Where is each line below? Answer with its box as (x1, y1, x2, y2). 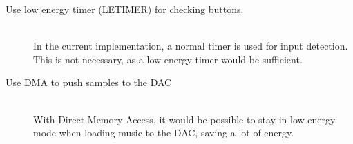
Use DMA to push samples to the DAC (6, 75, 172, 90)
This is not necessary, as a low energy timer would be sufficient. (33, 52, 303, 66)
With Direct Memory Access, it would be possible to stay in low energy (33, 112, 336, 126)
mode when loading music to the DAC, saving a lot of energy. (33, 125, 294, 140)
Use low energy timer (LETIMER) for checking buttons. (6, 2, 244, 16)
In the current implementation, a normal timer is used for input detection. (33, 39, 348, 53)
